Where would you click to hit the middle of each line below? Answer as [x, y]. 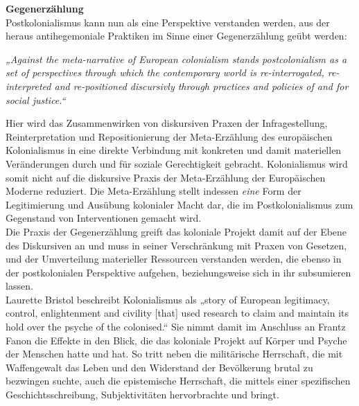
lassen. [19, 286]
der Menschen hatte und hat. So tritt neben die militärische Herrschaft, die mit [174, 354]
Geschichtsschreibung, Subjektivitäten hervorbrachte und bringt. [142, 395]
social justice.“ [36, 99]
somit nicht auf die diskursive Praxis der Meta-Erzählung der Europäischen [166, 177]
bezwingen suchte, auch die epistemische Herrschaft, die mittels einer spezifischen [178, 381]
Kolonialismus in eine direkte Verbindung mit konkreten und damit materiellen [174, 150]
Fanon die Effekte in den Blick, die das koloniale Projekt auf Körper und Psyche [176, 340]
